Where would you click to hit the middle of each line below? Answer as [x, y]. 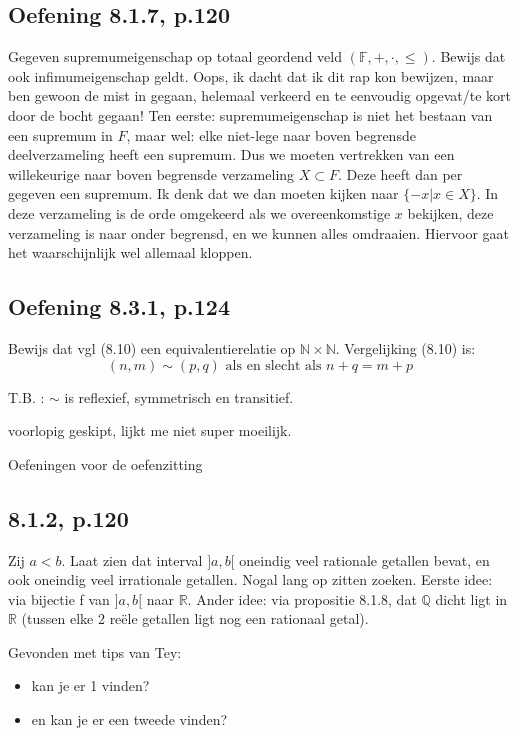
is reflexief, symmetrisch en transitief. [179, 396]
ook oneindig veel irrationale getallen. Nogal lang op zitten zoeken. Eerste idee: [250, 579]
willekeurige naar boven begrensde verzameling [151, 173]
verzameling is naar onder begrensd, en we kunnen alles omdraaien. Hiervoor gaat [259, 232]
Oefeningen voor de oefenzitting [105, 463]
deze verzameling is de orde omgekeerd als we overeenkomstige [199, 212]
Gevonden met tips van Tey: [95, 651]
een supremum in [60, 134]
